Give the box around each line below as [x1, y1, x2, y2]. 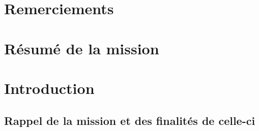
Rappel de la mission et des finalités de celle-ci [4, 112, 255, 128]
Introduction [4, 77, 95, 98]
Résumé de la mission [4, 38, 159, 58]
